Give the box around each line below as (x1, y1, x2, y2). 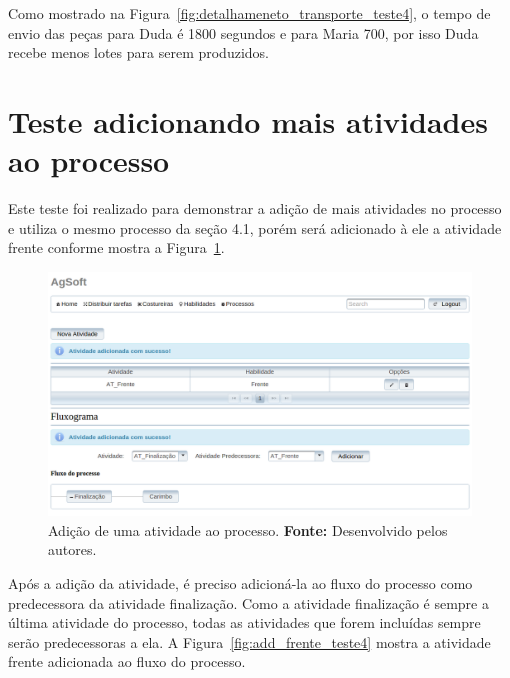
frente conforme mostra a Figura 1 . (8, 237, 225, 258)
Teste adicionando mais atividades (8, 100, 488, 141)
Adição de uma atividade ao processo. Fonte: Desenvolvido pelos (48, 519, 448, 540)
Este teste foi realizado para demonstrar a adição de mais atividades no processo (8, 198, 502, 219)
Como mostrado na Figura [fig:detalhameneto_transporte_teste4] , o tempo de (8, 3, 491, 23)
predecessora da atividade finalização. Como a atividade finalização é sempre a (8, 592, 489, 613)
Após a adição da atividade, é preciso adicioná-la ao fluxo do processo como (8, 572, 473, 593)
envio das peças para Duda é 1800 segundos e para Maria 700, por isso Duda (8, 22, 479, 43)
